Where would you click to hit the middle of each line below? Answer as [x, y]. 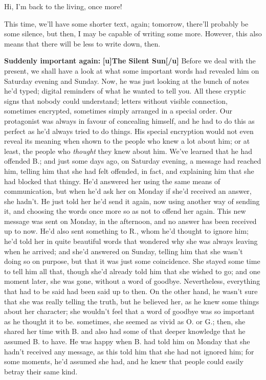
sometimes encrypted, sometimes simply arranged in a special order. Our [118, 111]
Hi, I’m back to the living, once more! [63, 6]
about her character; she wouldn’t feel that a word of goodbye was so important [129, 311]
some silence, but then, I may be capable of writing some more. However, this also [133, 33]
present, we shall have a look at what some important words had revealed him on [132, 70]
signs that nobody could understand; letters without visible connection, [116, 100]
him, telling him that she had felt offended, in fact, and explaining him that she [129, 171]
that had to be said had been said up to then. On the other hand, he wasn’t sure [131, 291]
